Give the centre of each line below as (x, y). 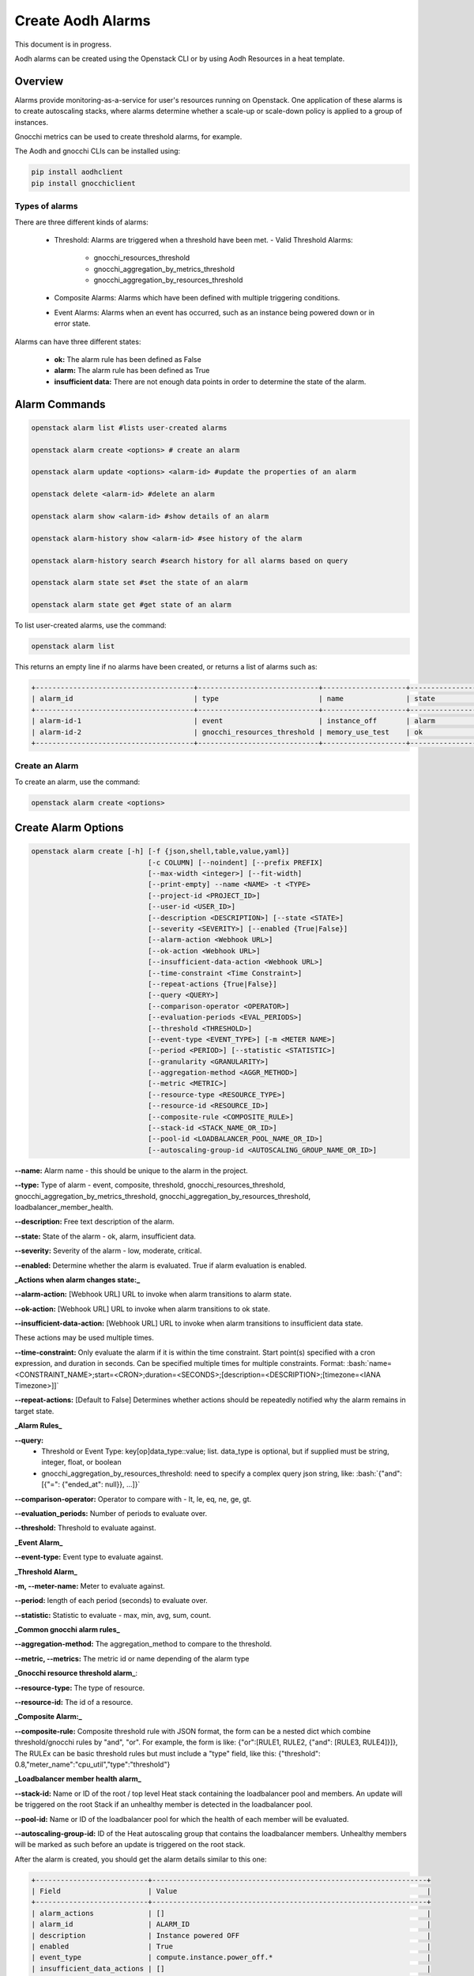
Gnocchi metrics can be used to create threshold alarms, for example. (128, 137)
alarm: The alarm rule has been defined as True (132, 371)
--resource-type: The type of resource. (80, 1688)
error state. (72, 323)
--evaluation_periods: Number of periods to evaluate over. (111, 1513)
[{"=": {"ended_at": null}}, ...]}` (91, 1484)
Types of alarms (46, 206)
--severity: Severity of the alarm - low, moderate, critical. (108, 1251)
